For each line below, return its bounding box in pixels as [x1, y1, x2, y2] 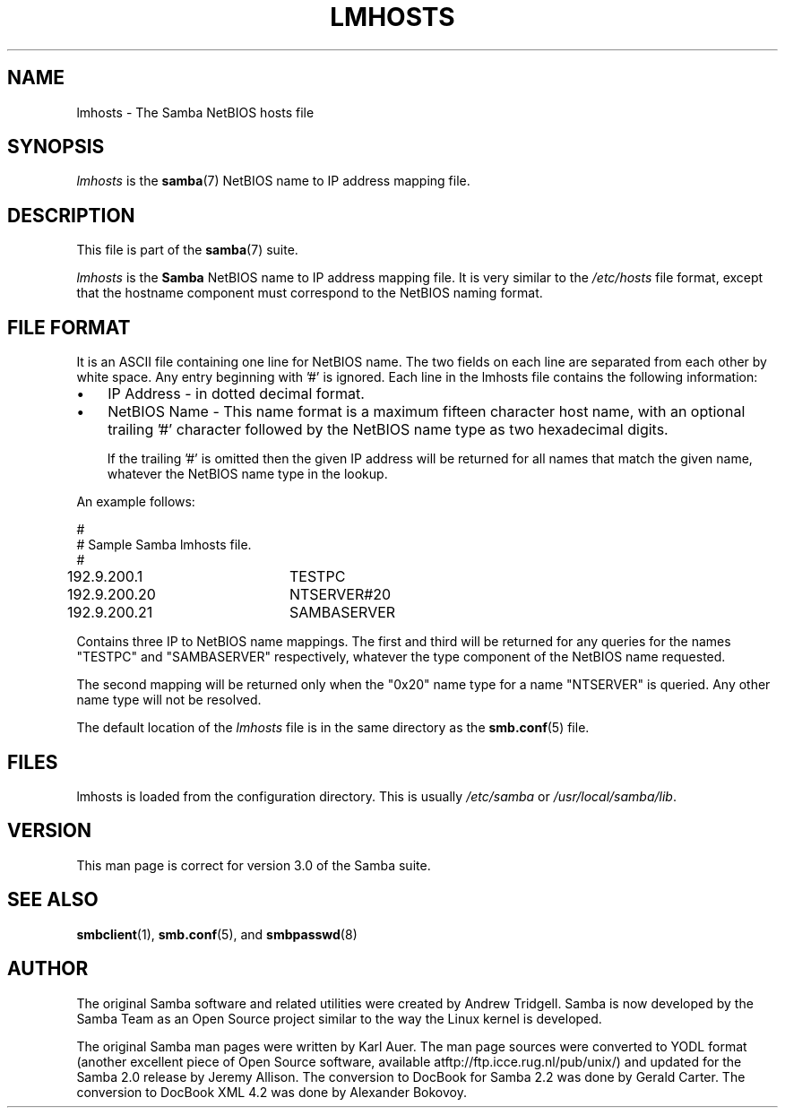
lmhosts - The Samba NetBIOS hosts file [76, 104, 315, 120]
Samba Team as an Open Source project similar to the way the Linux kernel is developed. [76, 1010, 602, 1026]
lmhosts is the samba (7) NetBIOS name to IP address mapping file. [76, 173, 470, 189]
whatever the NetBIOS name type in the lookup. [107, 466, 388, 482]
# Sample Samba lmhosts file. [76, 537, 252, 553]
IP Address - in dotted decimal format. [108, 385, 365, 403]
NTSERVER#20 [289, 585, 392, 604]
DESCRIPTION [7, 203, 135, 227]
